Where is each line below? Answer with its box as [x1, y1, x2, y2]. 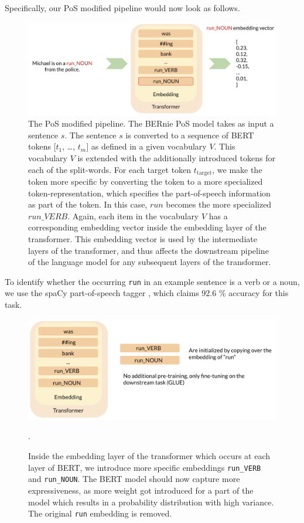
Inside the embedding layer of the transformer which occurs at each [28, 450, 271, 462]
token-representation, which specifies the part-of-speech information [28, 186, 271, 199]
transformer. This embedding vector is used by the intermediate [28, 232, 257, 244]
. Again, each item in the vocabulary [67, 209, 199, 222]
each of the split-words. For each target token [28, 163, 192, 175]
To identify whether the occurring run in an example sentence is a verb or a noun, [5, 275, 300, 287]
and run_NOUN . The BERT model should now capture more [28, 473, 240, 485]
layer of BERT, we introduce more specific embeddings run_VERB [28, 461, 261, 473]
